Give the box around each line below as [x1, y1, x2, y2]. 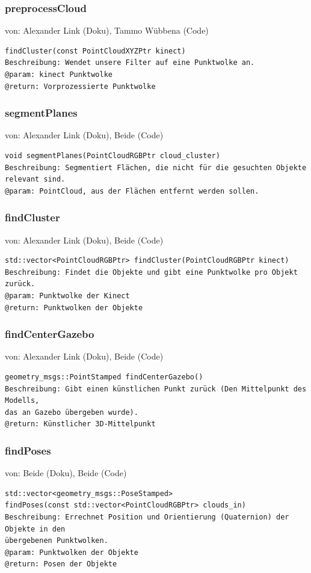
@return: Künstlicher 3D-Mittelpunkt [5, 420, 156, 429]
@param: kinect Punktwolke [5, 70, 112, 79]
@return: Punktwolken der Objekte [5, 303, 143, 312]
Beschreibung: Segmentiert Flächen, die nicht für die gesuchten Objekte [5, 163, 307, 172]
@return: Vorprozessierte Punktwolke [5, 82, 156, 91]
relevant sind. [5, 175, 66, 184]
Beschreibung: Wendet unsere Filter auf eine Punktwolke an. [5, 58, 255, 67]
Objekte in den [5, 524, 66, 533]
